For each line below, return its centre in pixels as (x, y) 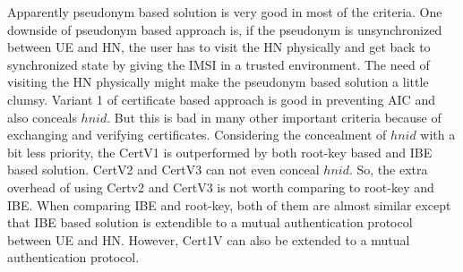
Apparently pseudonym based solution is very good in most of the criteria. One (225, 12)
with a (438, 135)
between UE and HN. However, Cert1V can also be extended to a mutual (209, 239)
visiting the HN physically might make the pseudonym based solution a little (218, 82)
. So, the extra (388, 170)
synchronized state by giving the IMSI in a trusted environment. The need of (219, 64)
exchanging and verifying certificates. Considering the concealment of (197, 135)
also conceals (42, 117)
